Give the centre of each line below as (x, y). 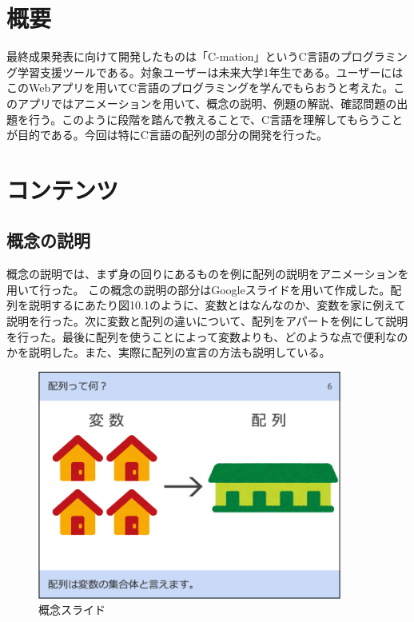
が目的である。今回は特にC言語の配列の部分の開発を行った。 (167, 135)
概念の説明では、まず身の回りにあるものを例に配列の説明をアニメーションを (208, 274)
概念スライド (72, 610)
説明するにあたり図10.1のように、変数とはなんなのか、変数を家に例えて (217, 305)
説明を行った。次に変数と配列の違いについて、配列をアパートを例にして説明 (207, 321)
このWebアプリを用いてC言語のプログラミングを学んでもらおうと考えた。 (200, 88)
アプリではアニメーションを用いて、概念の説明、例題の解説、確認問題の (207, 103)
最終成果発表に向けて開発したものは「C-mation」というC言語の (173, 56)
